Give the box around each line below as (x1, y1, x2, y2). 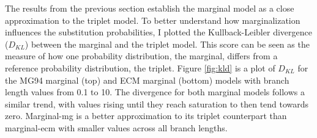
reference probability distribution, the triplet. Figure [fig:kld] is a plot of (5, 61, 275, 74)
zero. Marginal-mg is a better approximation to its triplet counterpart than (5, 109, 287, 122)
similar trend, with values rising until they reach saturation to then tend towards (5, 97, 309, 110)
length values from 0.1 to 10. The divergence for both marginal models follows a (5, 85, 305, 98)
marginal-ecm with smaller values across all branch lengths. (5, 121, 228, 134)
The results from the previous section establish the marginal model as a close (5, 2, 294, 14)
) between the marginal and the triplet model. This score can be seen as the (24, 37, 310, 50)
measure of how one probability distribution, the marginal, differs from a (5, 49, 278, 62)
